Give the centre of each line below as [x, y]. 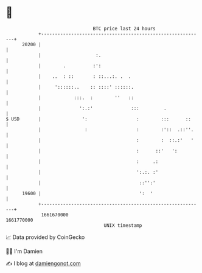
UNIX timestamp [123, 225]
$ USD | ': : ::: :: [98, 119]
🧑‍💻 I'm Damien [24, 251]
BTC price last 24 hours [124, 29]
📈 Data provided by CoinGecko [45, 237]
